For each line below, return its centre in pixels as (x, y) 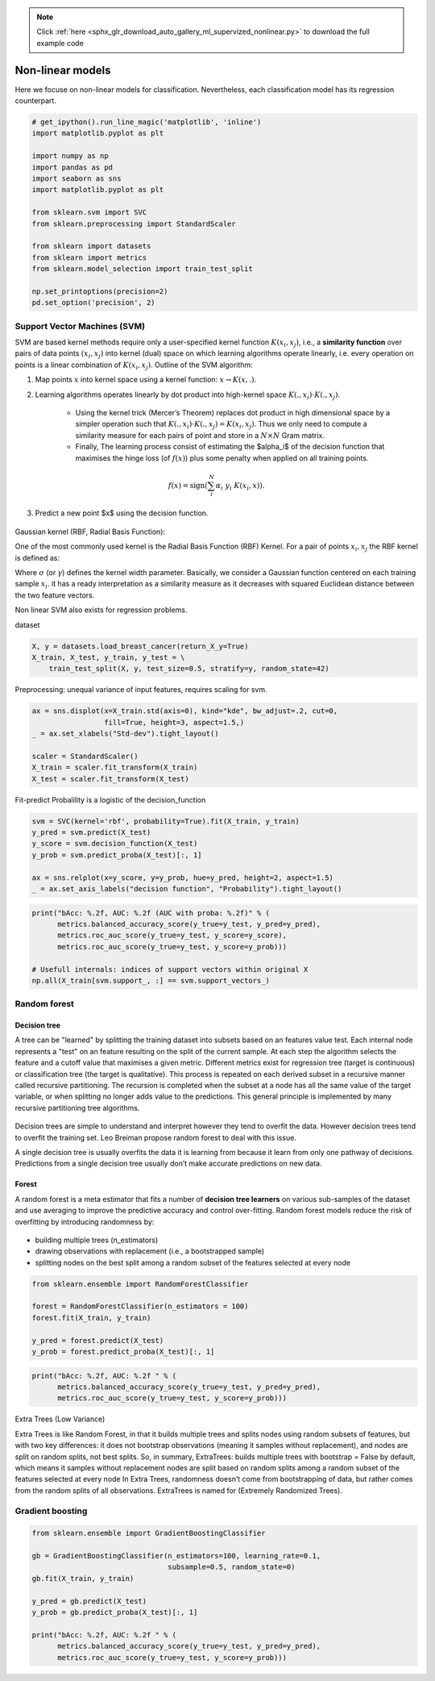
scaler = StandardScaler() (85, 756)
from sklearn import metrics (89, 257)
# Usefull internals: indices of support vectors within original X (170, 969)
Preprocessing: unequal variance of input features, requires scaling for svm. (141, 690)
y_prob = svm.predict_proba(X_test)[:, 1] (117, 855)
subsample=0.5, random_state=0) (232, 1567)
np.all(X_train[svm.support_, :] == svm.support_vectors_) (151, 980)
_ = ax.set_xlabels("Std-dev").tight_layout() (125, 734)
